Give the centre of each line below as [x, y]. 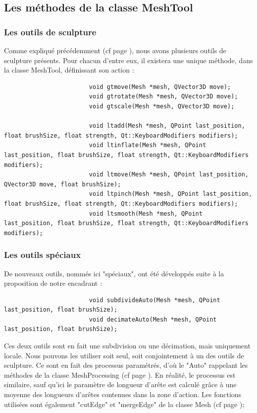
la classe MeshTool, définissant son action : [69, 70]
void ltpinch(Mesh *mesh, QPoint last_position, [171, 194]
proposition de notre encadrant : [53, 283]
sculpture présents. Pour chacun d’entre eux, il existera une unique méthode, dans [128, 60]
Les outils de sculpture [50, 32]
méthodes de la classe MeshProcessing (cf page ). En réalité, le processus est [120, 374]
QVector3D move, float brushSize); [63, 184]
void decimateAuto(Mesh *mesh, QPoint [153, 319]
